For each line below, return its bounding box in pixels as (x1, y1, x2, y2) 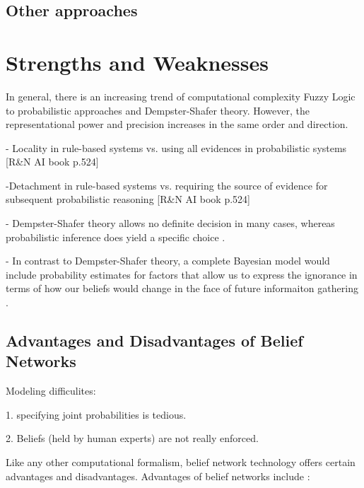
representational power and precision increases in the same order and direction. (6, 117, 348, 132)
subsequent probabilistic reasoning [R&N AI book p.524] (6, 192, 250, 207)
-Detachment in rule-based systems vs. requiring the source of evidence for (6, 178, 328, 192)
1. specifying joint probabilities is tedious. (6, 407, 187, 422)
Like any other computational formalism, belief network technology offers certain (6, 455, 356, 469)
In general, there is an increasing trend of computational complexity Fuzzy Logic (6, 88, 356, 103)
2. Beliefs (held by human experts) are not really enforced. (6, 431, 259, 446)
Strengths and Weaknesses (6, 47, 269, 76)
